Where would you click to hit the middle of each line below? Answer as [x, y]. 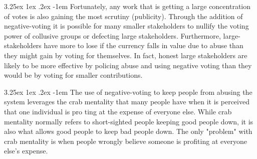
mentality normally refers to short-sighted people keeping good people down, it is [129, 121]
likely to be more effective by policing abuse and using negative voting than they [128, 65]
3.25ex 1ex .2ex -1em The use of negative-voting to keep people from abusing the [128, 92]
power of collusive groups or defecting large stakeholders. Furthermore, [112, 35]
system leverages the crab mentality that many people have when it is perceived [127, 102]
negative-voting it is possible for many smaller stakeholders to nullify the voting [126, 26]
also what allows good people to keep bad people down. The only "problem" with [128, 131]
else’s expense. [26, 151]
